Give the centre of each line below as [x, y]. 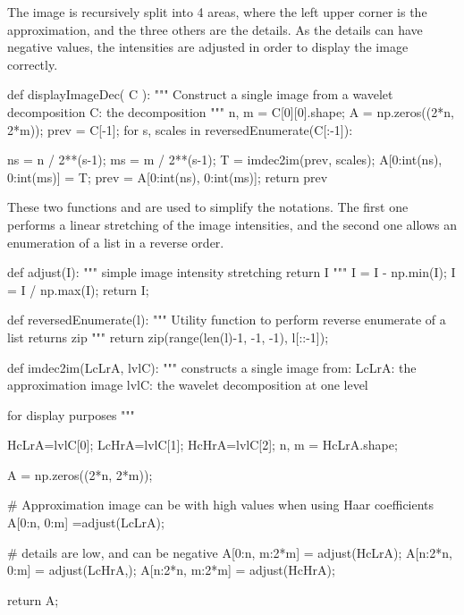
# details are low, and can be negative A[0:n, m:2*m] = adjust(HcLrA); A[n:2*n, [230, 552]
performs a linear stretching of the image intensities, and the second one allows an [232, 224]
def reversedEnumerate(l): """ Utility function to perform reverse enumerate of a [227, 320]
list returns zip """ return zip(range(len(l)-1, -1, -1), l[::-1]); [168, 337]
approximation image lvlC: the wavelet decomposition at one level [188, 385]
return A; [33, 599]
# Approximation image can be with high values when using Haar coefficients [221, 505]
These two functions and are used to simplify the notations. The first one [208, 207]
